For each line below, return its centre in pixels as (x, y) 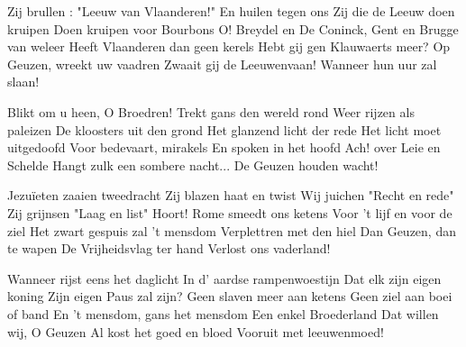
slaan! (23, 82)
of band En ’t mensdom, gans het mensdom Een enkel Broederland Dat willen (223, 313)
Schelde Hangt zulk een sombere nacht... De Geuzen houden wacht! (193, 164)
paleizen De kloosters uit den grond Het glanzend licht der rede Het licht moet (224, 129)
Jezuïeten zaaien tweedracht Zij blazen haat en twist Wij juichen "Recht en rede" (231, 195)
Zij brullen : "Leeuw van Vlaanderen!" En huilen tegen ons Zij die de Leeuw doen (231, 11)
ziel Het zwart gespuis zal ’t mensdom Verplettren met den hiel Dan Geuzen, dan (232, 230)
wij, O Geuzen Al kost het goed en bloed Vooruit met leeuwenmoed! (196, 331)
